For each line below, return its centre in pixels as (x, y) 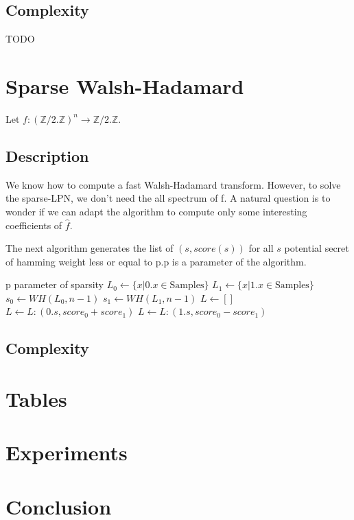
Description (47, 155)
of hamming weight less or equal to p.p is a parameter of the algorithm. (156, 261)
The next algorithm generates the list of (90, 248)
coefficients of (34, 225)
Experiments (67, 452)
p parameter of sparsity (55, 284)
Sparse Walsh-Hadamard (125, 85)
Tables (36, 399)
